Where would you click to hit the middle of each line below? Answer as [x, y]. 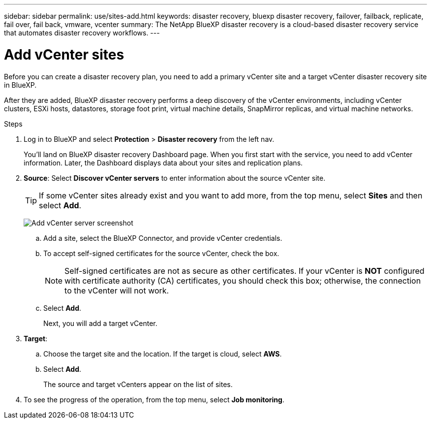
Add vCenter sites [64, 54]
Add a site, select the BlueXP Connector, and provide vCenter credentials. [163, 238]
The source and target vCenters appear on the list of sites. [138, 384]
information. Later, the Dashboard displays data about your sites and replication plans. [163, 163]
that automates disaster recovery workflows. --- [82, 33]
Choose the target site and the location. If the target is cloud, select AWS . [163, 354]
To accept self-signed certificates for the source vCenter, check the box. [161, 253]
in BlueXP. [20, 85]
